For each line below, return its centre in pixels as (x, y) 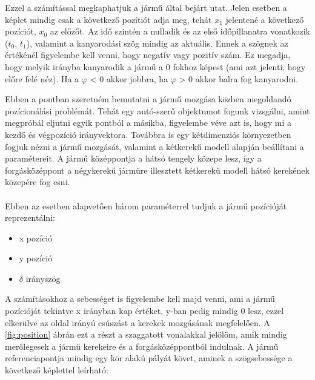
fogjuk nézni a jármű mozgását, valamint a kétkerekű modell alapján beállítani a (154, 146)
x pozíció (36, 237)
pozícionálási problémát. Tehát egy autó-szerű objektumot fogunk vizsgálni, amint (157, 110)
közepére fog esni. (38, 182)
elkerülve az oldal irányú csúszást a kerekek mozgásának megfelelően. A (138, 322)
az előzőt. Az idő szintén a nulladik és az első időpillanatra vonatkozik (180, 31)
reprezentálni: (30, 218)
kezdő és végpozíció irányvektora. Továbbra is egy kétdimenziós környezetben (148, 134)
